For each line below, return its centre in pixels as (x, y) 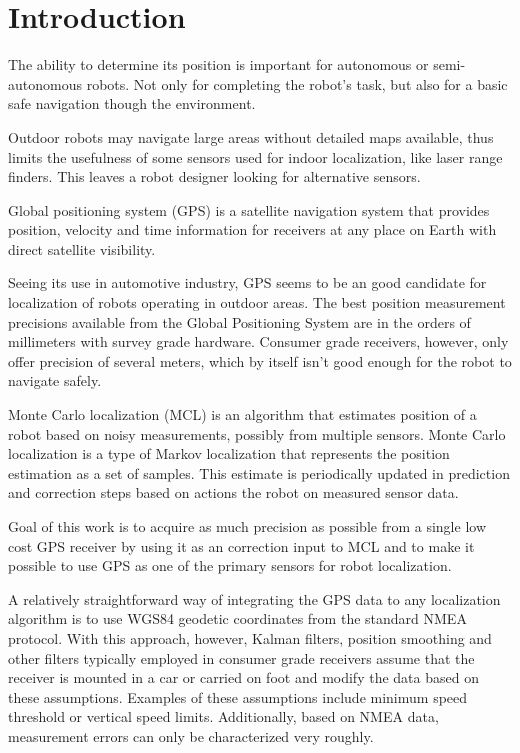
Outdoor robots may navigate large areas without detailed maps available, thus (251, 136)
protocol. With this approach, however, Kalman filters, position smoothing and (250, 637)
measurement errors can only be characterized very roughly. (191, 735)
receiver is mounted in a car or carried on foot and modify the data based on (243, 677)
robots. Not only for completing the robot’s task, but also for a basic (297, 83)
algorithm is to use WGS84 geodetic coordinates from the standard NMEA (237, 618)
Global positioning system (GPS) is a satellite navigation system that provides (249, 209)
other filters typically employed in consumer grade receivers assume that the (241, 657)
